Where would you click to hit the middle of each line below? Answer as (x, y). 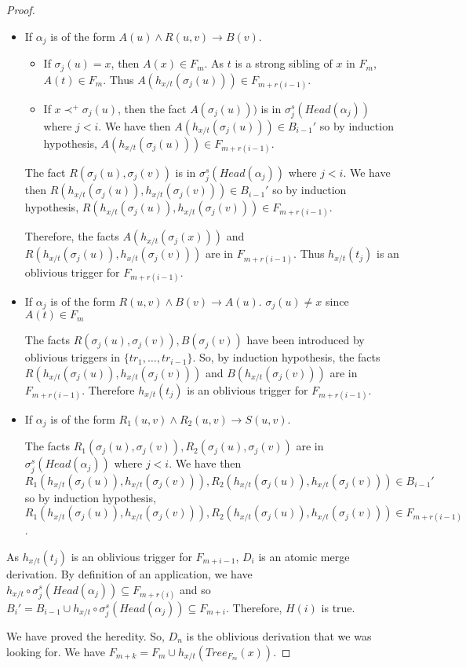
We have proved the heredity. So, (86, 635)
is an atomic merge (304, 556)
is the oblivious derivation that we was (279, 635)
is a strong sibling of (284, 63)
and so (195, 589)
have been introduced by (306, 340)
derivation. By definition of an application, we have (129, 573)
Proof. (21, 9)
